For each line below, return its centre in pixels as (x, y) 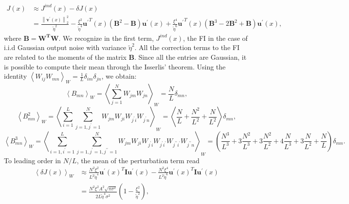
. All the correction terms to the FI (187, 47)
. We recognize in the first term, (106, 38)
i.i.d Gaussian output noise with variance (65, 47)
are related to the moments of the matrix (65, 57)
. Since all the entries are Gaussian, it (190, 57)
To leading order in (33, 160)
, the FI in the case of (215, 38)
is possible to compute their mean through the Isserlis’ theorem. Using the (115, 66)
